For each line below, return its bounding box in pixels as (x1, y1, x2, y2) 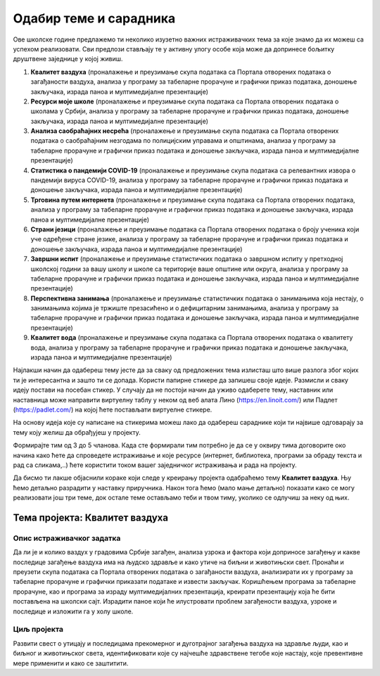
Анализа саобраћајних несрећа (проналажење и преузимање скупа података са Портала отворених (30, 127, 339, 135)
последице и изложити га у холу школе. (13, 607, 134, 616)
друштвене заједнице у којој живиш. (13, 55, 123, 63)
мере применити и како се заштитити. (13, 658, 129, 668)
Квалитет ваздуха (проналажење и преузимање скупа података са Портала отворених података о (30, 68, 331, 76)
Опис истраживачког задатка (13, 533, 121, 543)
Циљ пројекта (13, 625, 63, 634)
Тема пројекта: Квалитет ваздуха (13, 511, 169, 523)
